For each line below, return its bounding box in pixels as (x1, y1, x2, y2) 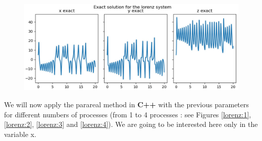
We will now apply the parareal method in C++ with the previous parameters (4, 99, 249, 110)
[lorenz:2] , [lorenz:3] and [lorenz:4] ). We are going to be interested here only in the (4, 119, 258, 129)
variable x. (4, 128, 36, 139)
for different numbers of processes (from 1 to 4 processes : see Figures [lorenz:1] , (4, 109, 251, 119)
